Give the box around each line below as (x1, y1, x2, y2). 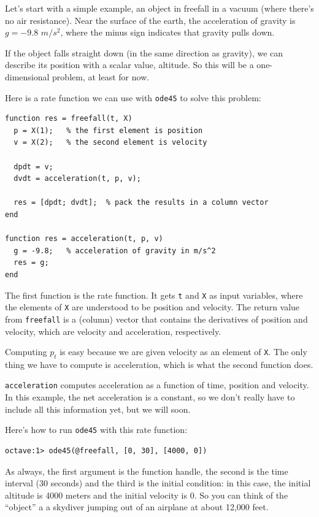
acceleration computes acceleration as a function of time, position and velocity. (5, 378, 309, 391)
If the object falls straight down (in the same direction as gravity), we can (5, 46, 283, 59)
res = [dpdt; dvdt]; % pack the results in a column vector (13, 198, 269, 207)
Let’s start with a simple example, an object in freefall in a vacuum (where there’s (5, 2, 314, 14)
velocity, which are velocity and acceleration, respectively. (5, 324, 221, 337)
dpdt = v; (13, 162, 53, 171)
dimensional (5, 70, 50, 83)
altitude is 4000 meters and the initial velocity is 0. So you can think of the (5, 488, 288, 501)
